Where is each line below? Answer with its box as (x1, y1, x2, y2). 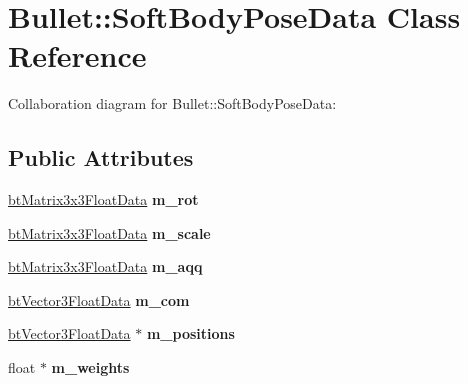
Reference (8, 35, 147, 76)
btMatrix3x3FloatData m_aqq (8, 256, 203, 277)
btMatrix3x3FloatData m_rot (8, 189, 199, 210)
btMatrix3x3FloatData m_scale (8, 222, 211, 243)
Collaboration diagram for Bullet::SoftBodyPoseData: (8, 93, 337, 114)
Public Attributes (8, 142, 194, 173)
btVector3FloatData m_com (8, 289, 190, 310)
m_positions (146, 323, 235, 344)
